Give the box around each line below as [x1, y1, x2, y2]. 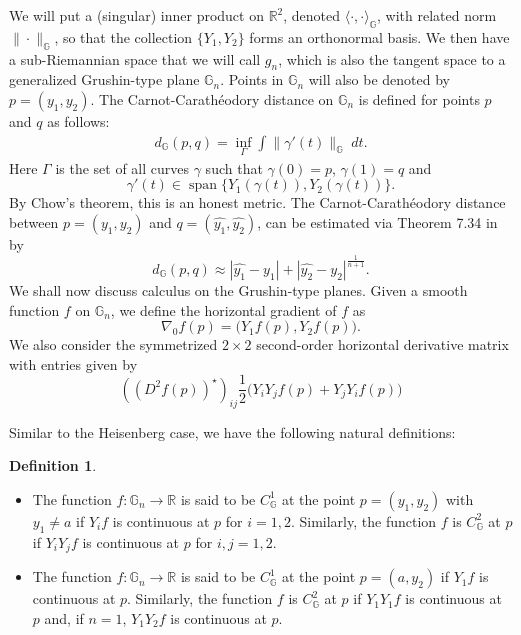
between [9, 212, 59, 233]
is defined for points [358, 88, 480, 109]
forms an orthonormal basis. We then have [249, 26, 510, 47]
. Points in [220, 69, 284, 90]
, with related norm [377, 5, 497, 25]
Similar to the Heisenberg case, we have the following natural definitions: [9, 421, 456, 442]
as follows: [47, 110, 110, 131]
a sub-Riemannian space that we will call [9, 48, 261, 69]
